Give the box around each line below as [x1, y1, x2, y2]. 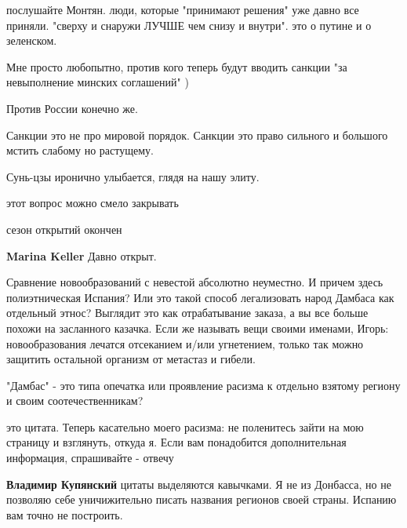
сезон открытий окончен [6, 220, 122, 237]
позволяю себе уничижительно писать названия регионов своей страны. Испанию [6, 491, 397, 508]
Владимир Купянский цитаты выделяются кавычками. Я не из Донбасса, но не [6, 475, 391, 492]
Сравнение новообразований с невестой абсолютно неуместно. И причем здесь [6, 274, 383, 290]
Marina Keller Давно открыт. [6, 247, 157, 264]
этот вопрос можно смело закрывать [6, 195, 179, 211]
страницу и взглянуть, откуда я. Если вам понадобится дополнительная [6, 434, 347, 450]
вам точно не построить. [6, 506, 123, 523]
